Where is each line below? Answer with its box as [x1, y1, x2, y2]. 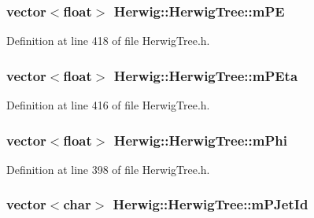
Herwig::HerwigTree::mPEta [113, 65, 298, 85]
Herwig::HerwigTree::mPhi [113, 130, 287, 150]
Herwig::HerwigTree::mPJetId [113, 194, 308, 214]
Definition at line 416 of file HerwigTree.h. [6, 97, 210, 113]
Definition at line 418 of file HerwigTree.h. [6, 32, 210, 49]
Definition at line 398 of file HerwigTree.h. [6, 161, 210, 177]
